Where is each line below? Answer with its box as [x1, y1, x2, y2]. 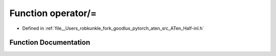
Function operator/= [9, 8, 97, 19]
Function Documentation [9, 38, 90, 47]
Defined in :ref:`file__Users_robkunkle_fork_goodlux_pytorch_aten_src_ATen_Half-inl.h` [22, 25, 204, 31]
